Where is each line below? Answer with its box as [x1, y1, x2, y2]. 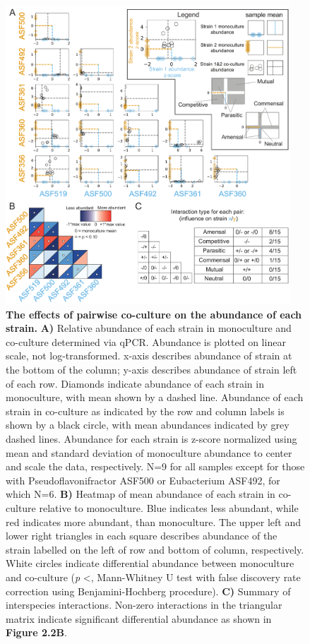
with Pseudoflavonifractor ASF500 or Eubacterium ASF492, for [6, 472, 280, 487]
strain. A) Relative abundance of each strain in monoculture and [6, 321, 292, 335]
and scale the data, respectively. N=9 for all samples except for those [6, 459, 305, 474]
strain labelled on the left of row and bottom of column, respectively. [6, 542, 304, 556]
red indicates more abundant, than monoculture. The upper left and [6, 514, 301, 529]
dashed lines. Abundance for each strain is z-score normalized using [6, 431, 297, 446]
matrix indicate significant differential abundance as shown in [6, 611, 272, 626]
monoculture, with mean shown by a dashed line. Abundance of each [6, 390, 304, 405]
